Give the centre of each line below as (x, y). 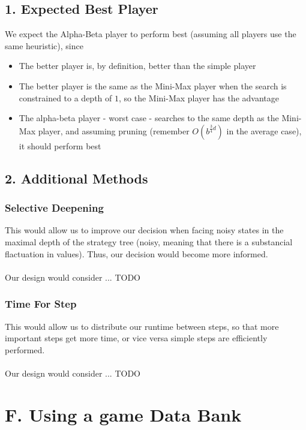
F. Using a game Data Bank (123, 414)
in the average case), (264, 130)
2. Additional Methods (76, 178)
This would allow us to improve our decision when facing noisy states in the (144, 230)
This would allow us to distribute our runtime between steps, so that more (142, 326)
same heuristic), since (44, 45)
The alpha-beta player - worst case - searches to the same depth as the (149, 118)
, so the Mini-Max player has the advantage (199, 97)
